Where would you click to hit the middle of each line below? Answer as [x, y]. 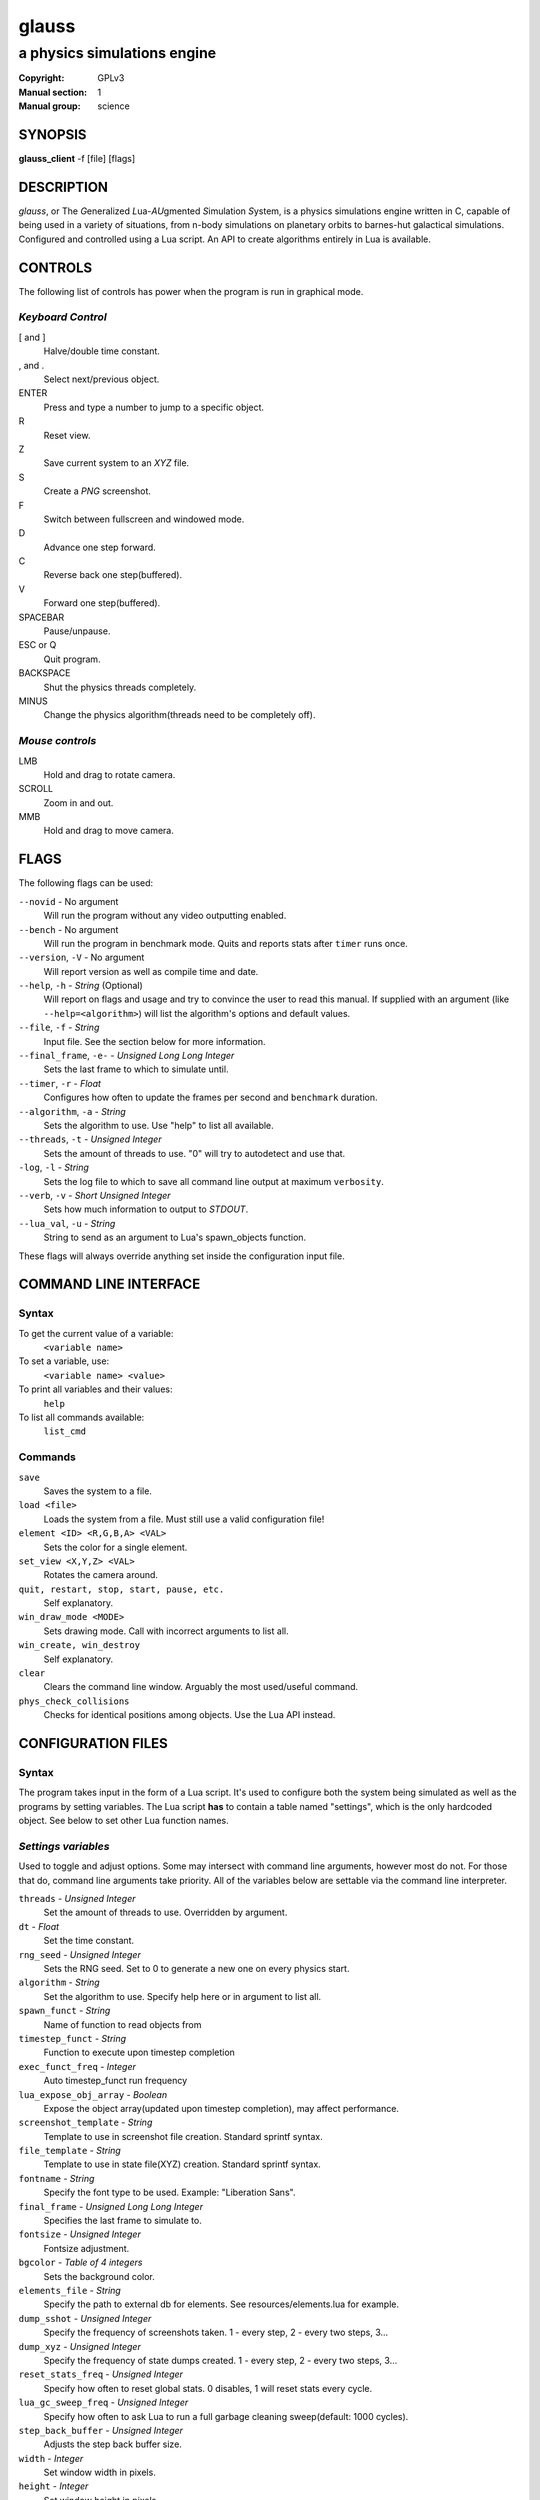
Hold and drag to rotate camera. [109, 774]
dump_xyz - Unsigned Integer [80, 2346]
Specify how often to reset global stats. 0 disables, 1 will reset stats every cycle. [208, 2388]
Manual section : [53, 92]
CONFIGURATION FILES [93, 1743]
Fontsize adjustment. [86, 2248]
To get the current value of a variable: [96, 1333]
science [113, 106]
